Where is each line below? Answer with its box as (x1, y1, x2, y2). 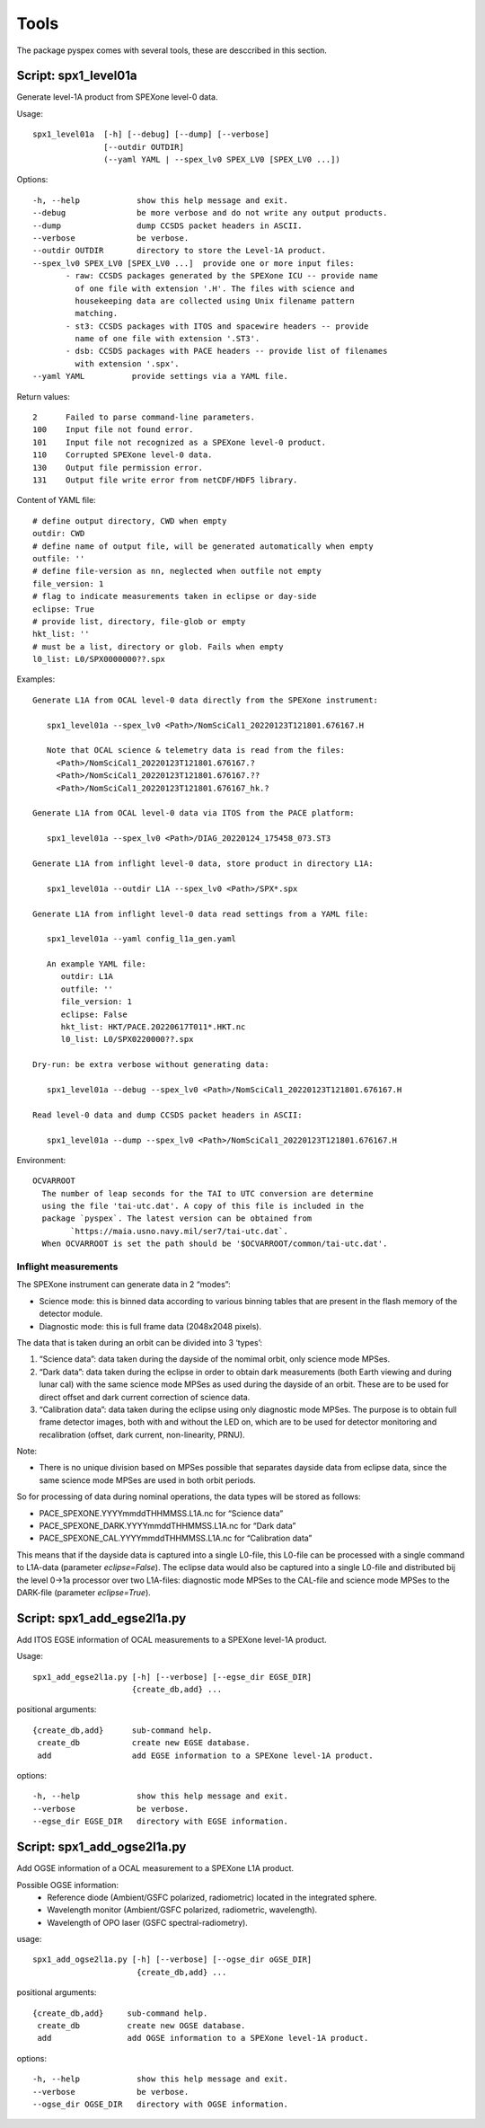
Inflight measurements (16, 1260, 119, 1273)
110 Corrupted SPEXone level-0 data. (32, 450, 213, 460)
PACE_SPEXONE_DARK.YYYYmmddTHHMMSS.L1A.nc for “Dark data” (39, 1521, 296, 1532)
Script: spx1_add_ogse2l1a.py (16, 1840, 187, 1855)
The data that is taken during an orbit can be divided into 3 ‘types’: (16, 1337, 263, 1347)
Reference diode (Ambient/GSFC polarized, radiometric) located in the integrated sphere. (47, 1892, 377, 1903)
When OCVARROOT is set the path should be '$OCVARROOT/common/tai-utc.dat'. (41, 1239, 388, 1249)
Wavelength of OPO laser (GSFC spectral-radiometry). (47, 1917, 249, 1928)
